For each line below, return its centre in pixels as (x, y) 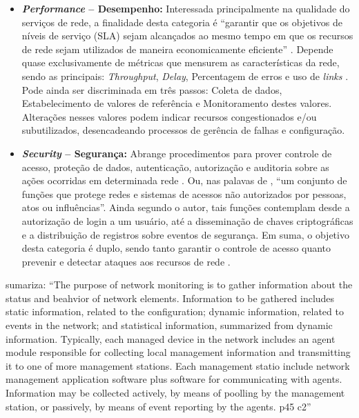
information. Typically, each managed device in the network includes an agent (171, 338)
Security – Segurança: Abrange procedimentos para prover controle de (177, 153)
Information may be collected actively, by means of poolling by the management (175, 393)
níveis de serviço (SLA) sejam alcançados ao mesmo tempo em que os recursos (187, 36)
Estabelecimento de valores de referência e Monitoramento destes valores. (177, 103)
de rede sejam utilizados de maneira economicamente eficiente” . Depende (177, 49)
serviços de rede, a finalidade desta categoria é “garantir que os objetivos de (182, 22)
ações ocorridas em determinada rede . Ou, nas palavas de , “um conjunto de (184, 180)
